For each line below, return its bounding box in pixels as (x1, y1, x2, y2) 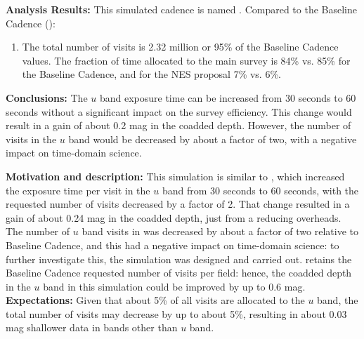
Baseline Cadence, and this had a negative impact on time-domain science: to (6, 237, 339, 252)
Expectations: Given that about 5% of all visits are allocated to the (6, 293, 305, 307)
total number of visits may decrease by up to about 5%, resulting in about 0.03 (6, 306, 347, 321)
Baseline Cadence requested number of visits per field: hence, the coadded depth (6, 265, 352, 280)
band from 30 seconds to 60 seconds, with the (162, 182, 359, 197)
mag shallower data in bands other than (6, 320, 178, 335)
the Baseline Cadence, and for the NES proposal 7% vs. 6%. (22, 67, 281, 81)
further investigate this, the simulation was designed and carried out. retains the (6, 251, 352, 266)
